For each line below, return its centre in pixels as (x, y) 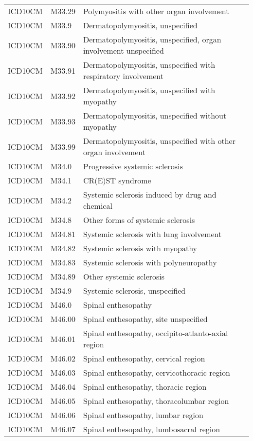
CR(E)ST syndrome (117, 180)
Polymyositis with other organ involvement (156, 11)
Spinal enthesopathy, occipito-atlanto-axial (155, 333)
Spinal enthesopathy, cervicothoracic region (156, 372)
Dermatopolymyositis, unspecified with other (159, 141)
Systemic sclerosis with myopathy (140, 248)
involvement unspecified (123, 50)
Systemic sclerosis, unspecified (134, 291)
